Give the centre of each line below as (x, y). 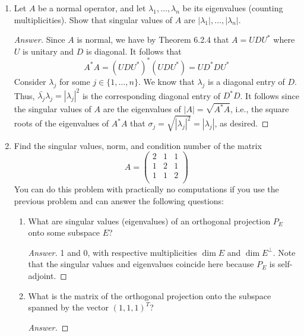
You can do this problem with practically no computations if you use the (146, 189)
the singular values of (53, 109)
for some (75, 81)
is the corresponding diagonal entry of (151, 95)
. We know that (166, 81)
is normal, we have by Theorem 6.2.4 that (153, 39)
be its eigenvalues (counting (233, 8)
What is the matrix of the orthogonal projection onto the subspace (150, 295)
